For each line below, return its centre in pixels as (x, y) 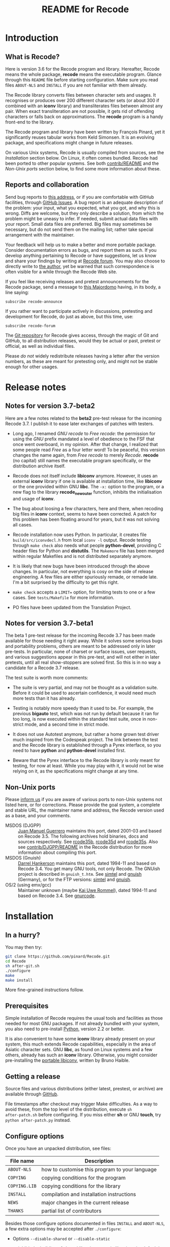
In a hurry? (23, 935)
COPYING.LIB (22, 1186)
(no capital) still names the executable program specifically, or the (82, 460)
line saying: (17, 292)
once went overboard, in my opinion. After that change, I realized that (85, 444)
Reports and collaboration (47, 185)
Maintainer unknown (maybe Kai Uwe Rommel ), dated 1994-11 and (87, 890)
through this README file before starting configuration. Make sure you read (82, 80)
